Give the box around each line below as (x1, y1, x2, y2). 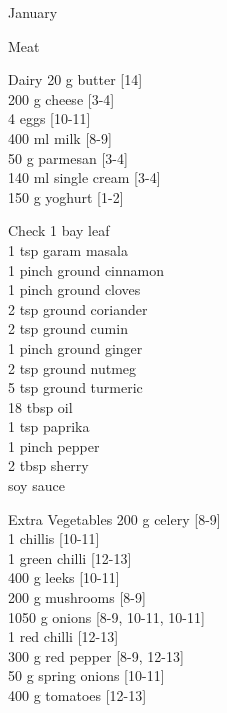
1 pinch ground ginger (8, 337, 143, 358)
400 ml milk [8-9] (8, 127, 112, 148)
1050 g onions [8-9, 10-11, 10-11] (8, 606, 205, 627)
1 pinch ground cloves (8, 279, 141, 300)
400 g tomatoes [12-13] (8, 685, 147, 705)
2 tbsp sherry (8, 455, 89, 476)
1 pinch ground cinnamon (8, 259, 165, 280)
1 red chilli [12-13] (8, 626, 119, 647)
